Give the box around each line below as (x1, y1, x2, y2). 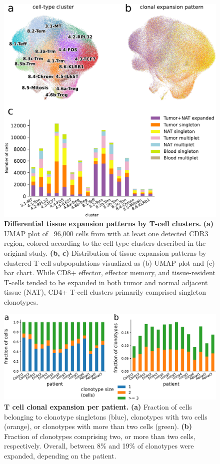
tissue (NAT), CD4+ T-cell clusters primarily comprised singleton (4, 287, 206, 297)
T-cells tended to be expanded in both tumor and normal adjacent (4, 277, 208, 287)
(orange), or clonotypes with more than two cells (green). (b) (4, 421, 192, 432)
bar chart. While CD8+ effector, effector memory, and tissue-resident (4, 267, 215, 278)
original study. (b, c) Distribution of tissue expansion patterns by (4, 248, 206, 258)
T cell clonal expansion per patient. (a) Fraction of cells (4, 402, 192, 412)
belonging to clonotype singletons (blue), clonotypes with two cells (4, 411, 207, 422)
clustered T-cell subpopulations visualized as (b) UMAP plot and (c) (4, 257, 215, 268)
